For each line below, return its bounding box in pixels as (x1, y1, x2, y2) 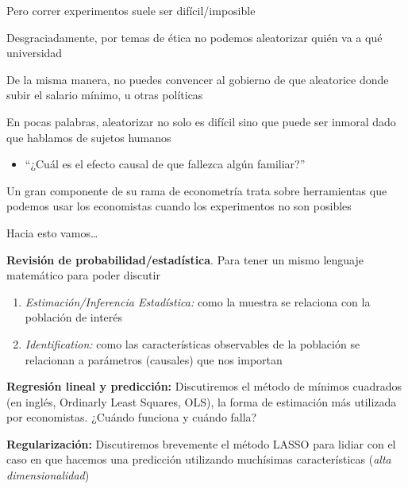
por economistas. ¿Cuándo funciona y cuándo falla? (6, 409, 257, 425)
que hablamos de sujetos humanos (6, 129, 171, 145)
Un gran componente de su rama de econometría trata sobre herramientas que (6, 182, 387, 198)
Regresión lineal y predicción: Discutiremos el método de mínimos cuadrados (6, 378, 402, 395)
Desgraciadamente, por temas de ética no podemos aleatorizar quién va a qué (6, 29, 383, 45)
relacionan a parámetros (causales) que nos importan (25, 351, 283, 368)
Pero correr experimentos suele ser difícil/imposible (6, 2, 256, 18)
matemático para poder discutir (6, 267, 160, 283)
